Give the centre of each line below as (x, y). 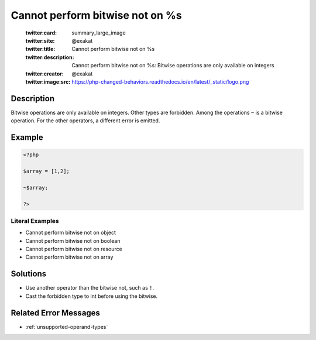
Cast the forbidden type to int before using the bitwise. (92, 296)
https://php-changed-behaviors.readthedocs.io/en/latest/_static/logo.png (160, 81)
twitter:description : (50, 57)
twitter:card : (41, 33)
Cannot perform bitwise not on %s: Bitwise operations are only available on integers (173, 66)
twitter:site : (40, 40)
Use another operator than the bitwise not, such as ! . (90, 288)
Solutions (29, 274)
